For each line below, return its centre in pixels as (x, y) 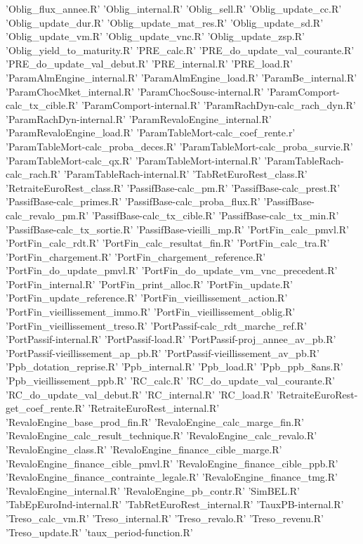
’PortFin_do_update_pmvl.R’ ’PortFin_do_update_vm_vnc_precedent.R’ (172, 270)
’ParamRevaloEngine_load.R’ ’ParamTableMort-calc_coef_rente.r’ (151, 132)
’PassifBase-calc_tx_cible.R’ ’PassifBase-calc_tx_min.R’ (215, 215)
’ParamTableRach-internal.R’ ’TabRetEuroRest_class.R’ (185, 174)
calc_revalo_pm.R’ (47, 215)
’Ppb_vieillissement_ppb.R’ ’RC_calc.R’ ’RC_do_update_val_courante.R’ (170, 381)
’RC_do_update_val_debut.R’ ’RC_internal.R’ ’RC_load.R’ (139, 394)
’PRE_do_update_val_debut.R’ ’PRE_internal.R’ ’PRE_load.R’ (149, 64)
